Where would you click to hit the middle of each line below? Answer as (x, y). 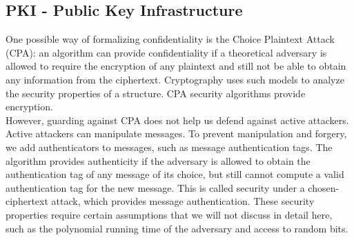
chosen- (324, 187)
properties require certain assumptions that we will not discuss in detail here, (169, 214)
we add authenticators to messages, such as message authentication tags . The (169, 147)
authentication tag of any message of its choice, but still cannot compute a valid (175, 174)
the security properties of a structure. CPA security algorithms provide (156, 93)
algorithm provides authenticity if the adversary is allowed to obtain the (158, 160)
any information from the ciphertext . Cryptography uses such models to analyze (175, 79)
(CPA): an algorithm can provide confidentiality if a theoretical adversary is (166, 52)
